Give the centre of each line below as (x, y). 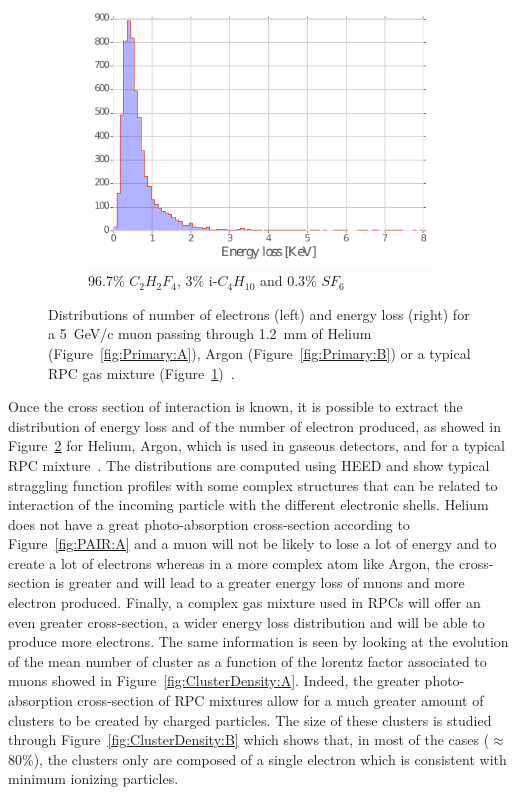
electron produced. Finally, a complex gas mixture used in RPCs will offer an (244, 602)
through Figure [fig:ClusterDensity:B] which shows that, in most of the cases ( (249, 739)
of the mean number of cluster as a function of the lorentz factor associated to (247, 660)
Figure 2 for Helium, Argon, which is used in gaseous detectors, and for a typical (257, 445)
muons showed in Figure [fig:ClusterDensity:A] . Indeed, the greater (214, 680)
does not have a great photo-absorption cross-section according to (209, 523)
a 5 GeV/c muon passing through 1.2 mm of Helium (210, 333)
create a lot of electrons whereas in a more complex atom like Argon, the (231, 562)
